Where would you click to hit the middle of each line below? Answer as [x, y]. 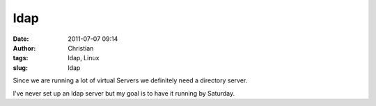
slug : [20, 68]
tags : [21, 58]
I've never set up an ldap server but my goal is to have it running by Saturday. [124, 93]
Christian [81, 48]
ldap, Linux [84, 58]
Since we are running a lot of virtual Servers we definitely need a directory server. [130, 80]
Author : [24, 48]
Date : [21, 39]
